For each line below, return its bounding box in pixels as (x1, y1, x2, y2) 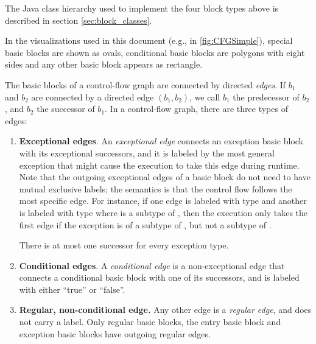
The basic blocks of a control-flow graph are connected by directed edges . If (5, 78, 286, 91)
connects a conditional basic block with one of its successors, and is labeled (19, 271, 300, 284)
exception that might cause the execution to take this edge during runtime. (19, 158, 300, 171)
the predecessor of (233, 90, 300, 103)
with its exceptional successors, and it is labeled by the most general (19, 146, 275, 159)
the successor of (37, 102, 95, 115)
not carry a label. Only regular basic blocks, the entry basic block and (19, 315, 281, 328)
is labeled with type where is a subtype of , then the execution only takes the (19, 206, 308, 219)
